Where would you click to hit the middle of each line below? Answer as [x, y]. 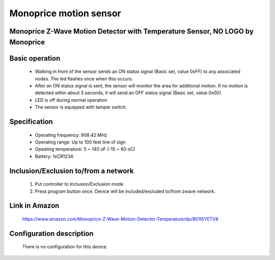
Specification [31, 121]
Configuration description [51, 233]
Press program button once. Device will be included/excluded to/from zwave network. [125, 191]
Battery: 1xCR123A [54, 156]
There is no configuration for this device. [65, 247]
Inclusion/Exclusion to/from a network [72, 171]
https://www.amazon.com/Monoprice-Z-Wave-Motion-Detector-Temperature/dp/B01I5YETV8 [120, 219]
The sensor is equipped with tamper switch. [81, 107]
